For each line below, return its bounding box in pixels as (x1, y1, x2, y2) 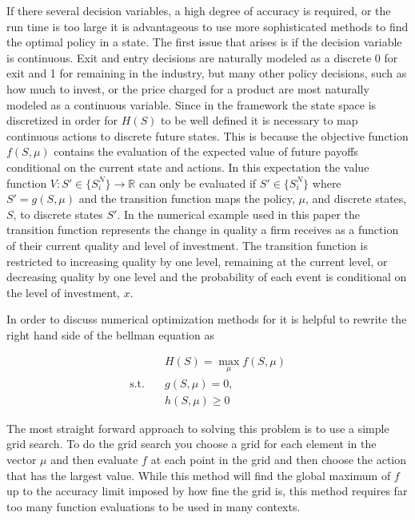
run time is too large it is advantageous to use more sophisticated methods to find (6, 18, 409, 34)
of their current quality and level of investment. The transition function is (6, 236, 368, 253)
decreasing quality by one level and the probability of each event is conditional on (6, 268, 407, 285)
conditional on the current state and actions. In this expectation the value (6, 158, 369, 175)
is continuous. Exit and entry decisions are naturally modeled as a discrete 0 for (6, 49, 398, 65)
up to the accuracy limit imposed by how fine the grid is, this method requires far (6, 482, 408, 499)
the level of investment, (6, 284, 121, 300)
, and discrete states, (305, 190, 407, 207)
